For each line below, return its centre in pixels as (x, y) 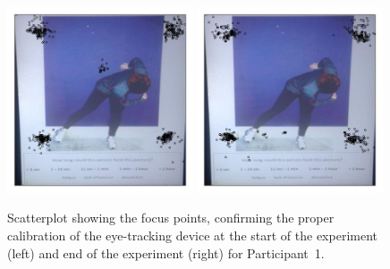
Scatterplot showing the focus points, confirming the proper (171, 218)
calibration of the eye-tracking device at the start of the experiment (192, 235)
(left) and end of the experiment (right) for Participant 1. (166, 252)
